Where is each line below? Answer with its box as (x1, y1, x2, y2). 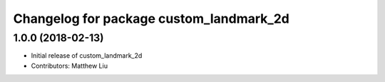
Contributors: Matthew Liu (31, 61, 108, 70)
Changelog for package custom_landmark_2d (13, 11, 290, 26)
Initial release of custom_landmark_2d (31, 51, 143, 60)
